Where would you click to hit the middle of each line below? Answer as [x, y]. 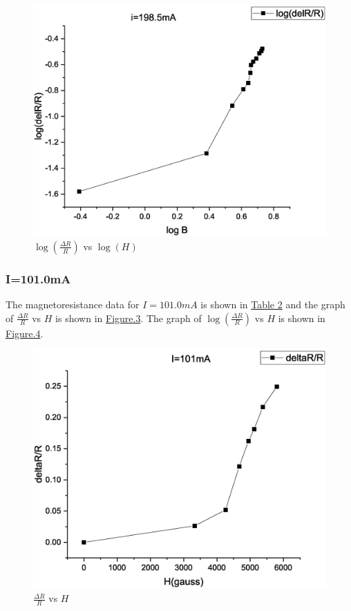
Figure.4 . [25, 333]
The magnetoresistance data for [73, 304]
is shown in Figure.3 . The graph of [129, 318]
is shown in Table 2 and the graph [273, 304]
